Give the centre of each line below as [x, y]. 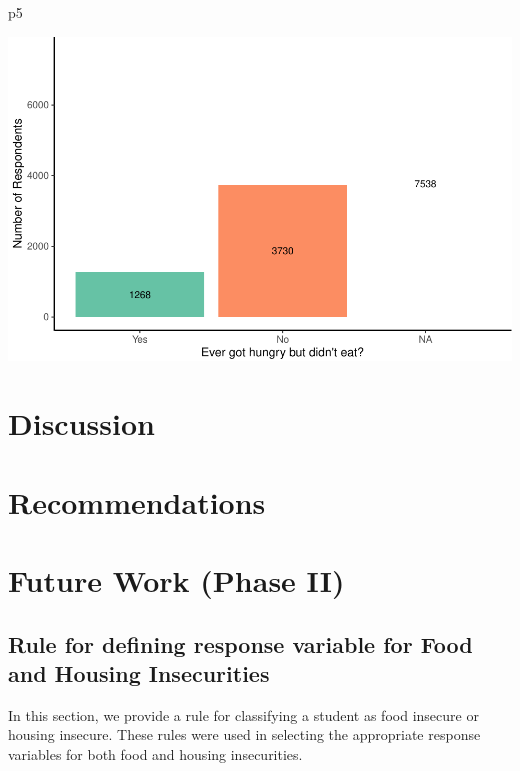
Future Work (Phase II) [176, 580]
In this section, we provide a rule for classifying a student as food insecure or [243, 714]
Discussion [81, 423]
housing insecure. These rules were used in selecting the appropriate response [244, 734]
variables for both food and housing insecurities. [155, 754]
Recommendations [137, 501]
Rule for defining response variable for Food [240, 643]
